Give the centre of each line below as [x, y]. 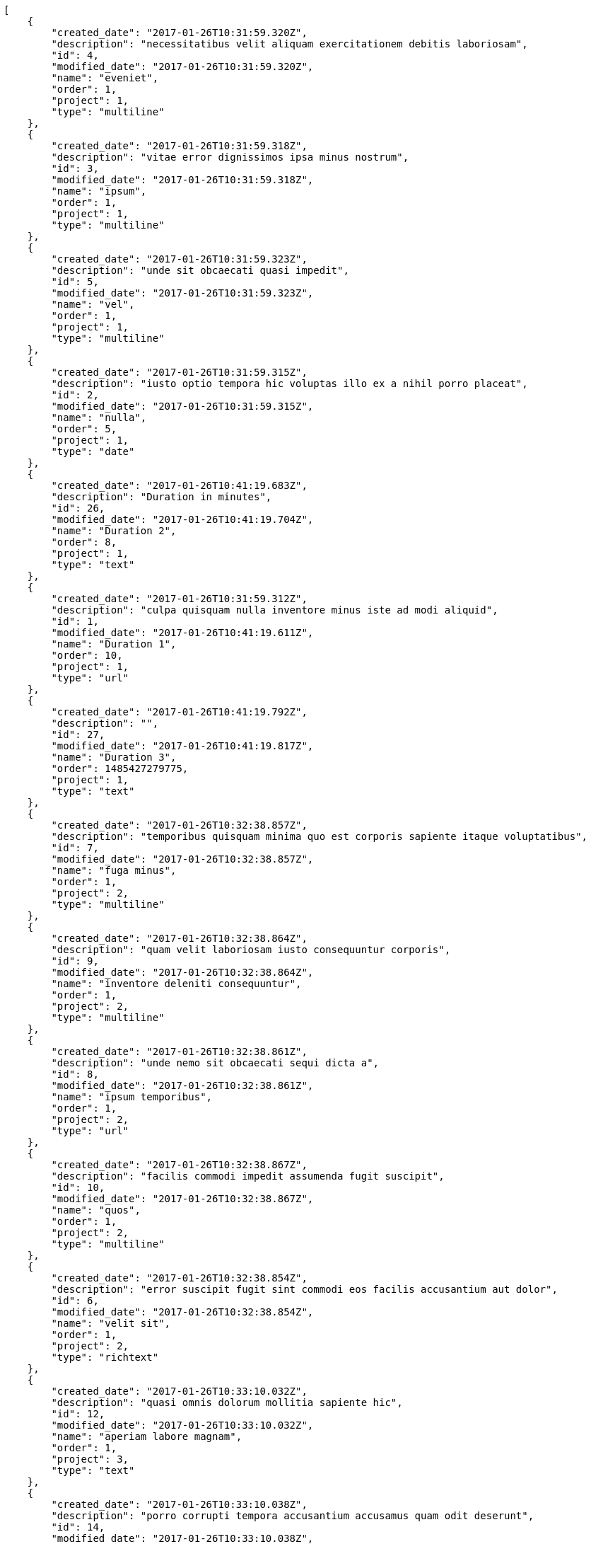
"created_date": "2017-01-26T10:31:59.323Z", [179, 259]
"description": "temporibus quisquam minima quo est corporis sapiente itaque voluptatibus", [320, 836]
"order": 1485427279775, [120, 768]
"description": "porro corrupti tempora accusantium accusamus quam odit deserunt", [293, 1516]
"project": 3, [90, 1459]
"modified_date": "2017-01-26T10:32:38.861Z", [182, 1085]
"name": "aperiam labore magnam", [147, 1436]
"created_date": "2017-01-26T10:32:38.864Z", [179, 938]
